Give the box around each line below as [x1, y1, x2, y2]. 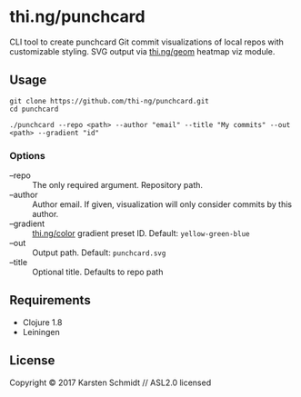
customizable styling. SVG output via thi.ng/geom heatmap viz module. [9, 45, 276, 56]
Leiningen [22, 326, 61, 337]
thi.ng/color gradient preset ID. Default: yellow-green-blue [32, 228, 250, 239]
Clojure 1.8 [22, 316, 63, 328]
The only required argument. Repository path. [32, 180, 203, 191]
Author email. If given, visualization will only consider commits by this [32, 199, 293, 210]
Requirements [9, 293, 91, 308]
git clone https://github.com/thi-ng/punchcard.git [9, 96, 209, 105]
